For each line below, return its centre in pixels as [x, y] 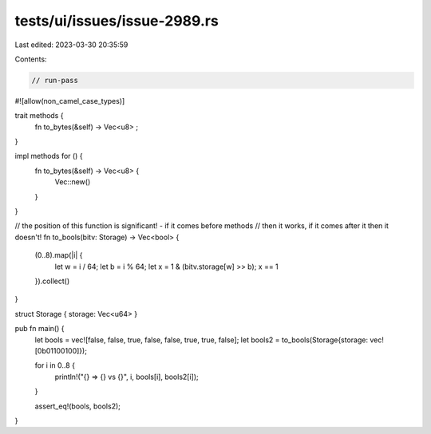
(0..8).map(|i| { [59, 255]
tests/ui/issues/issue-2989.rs [117, 21]
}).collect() [52, 281]
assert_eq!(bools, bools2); [78, 406]
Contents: [31, 59]
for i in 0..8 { [55, 365]
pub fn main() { [40, 329]
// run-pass [55, 80]
